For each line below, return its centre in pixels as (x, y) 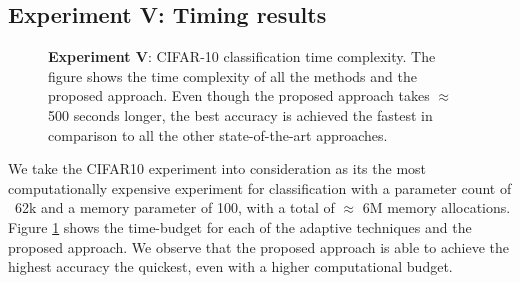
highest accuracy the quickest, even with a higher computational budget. (230, 266)
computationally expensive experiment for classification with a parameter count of (260, 187)
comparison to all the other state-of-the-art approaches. (218, 134)
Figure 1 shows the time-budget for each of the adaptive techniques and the (240, 226)
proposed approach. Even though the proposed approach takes (239, 95)
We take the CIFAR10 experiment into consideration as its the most (217, 168)
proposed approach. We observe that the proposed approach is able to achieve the (259, 246)
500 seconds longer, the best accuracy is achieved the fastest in (240, 114)
